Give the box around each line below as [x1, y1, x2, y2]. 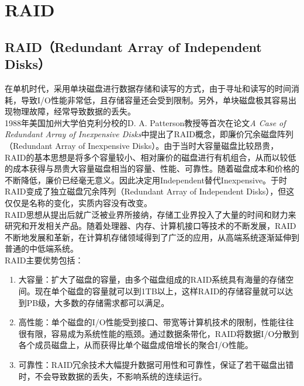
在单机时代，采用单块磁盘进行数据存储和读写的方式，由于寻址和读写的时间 [5, 82, 291, 94]
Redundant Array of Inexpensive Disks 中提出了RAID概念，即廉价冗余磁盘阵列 [5, 128, 294, 140]
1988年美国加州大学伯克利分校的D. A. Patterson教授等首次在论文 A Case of [5, 116, 286, 128]
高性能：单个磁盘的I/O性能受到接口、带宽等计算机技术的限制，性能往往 [18, 316, 294, 328]
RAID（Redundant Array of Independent [5, 37, 262, 55]
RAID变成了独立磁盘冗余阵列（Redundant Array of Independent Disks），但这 [5, 185, 295, 197]
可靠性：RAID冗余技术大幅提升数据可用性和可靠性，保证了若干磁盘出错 [18, 359, 294, 371]
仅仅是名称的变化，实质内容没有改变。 [5, 196, 152, 208]
